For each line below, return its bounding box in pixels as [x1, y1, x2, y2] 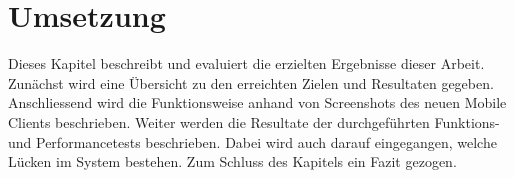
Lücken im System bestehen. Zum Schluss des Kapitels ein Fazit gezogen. [8, 151, 457, 172]
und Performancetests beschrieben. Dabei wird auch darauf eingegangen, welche [8, 131, 497, 152]
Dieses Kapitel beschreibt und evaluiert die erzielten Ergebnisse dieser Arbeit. [8, 53, 485, 74]
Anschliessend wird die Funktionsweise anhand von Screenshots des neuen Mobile [8, 92, 507, 113]
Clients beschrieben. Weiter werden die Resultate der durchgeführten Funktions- [8, 111, 500, 132]
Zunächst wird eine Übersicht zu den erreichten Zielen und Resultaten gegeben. [8, 72, 494, 93]
